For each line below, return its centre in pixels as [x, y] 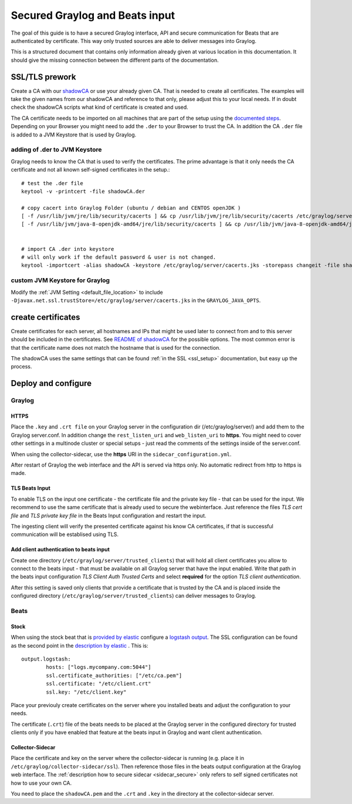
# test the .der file [52, 183]
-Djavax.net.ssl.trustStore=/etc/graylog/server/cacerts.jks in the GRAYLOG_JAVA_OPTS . [136, 300]
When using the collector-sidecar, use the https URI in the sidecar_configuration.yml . [121, 454]
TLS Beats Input [31, 488]
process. [21, 367]
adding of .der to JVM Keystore [56, 150]
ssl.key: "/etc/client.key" [86, 692]
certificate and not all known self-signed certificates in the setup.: [90, 170]
